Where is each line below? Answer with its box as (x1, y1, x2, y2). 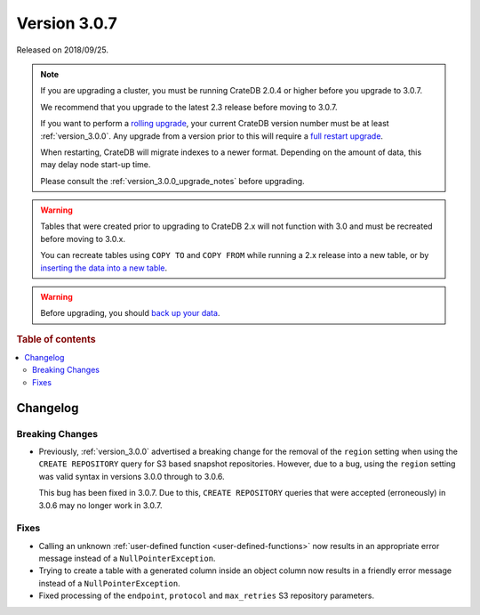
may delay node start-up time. (40, 159, 151, 170)
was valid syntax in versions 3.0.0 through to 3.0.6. (38, 471, 226, 481)
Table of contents (16, 333, 97, 345)
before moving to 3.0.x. (40, 233, 126, 244)
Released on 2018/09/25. (16, 45, 109, 55)
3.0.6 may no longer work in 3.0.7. (38, 499, 163, 511)
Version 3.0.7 (16, 13, 117, 33)
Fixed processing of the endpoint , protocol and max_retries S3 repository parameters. (38, 590, 375, 601)
